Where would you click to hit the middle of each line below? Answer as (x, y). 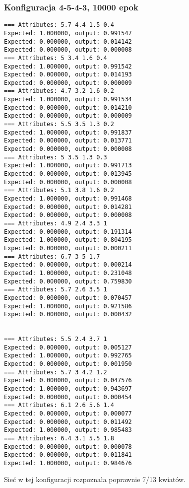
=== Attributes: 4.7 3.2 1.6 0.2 (59, 91)
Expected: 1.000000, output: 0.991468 (68, 199)
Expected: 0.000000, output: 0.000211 (68, 248)
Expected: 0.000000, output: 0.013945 (68, 174)
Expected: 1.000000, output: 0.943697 (68, 389)
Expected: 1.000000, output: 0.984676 (68, 463)
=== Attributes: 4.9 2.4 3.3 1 (56, 223)
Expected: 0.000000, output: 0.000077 (68, 414)
